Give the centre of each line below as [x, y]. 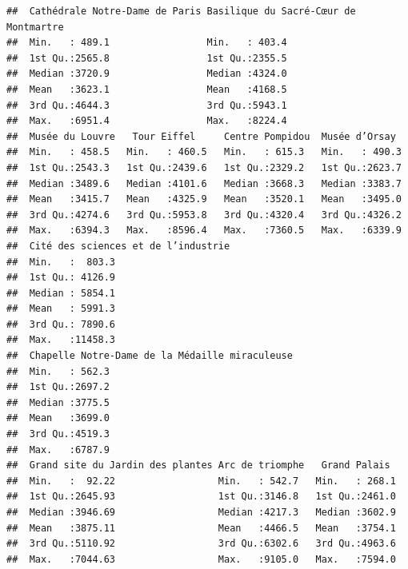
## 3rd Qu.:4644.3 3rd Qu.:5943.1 [147, 105]
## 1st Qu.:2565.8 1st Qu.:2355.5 [147, 58]
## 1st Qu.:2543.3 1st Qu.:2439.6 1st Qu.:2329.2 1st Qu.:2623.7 [204, 167]
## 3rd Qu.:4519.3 [58, 434]
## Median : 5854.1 [61, 293]
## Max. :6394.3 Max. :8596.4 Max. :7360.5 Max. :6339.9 [204, 231]
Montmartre [35, 27]
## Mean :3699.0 [58, 418]
